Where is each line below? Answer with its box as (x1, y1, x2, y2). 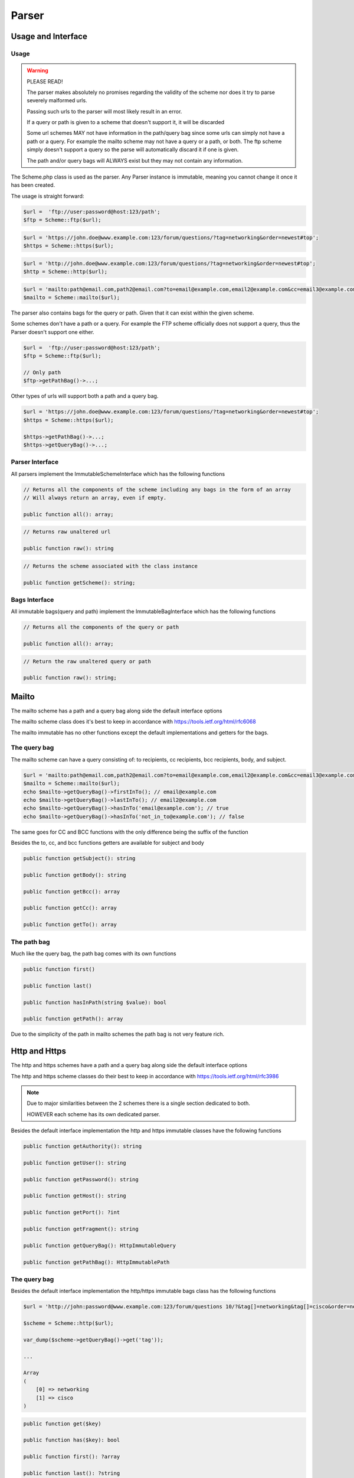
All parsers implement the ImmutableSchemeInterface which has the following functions (11, 470, 225, 477)
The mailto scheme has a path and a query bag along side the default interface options (11, 707, 222, 714)
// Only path (23, 369, 61, 376)
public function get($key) (23, 1420, 101, 1427)
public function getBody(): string (23, 871, 126, 878)
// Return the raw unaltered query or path (23, 658, 152, 665)
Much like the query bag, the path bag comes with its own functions (11, 949, 176, 957)
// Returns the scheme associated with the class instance (23, 562, 198, 569)
